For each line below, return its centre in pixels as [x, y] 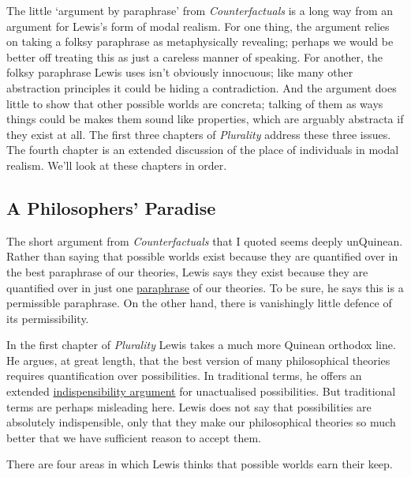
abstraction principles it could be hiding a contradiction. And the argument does [202, 87]
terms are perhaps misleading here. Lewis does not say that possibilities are [189, 406]
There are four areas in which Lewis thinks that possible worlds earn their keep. [200, 464]
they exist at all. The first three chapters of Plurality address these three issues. [199, 134]
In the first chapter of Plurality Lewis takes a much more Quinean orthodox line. [201, 345]
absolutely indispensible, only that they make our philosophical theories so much [201, 422]
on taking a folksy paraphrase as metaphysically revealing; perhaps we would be [200, 41]
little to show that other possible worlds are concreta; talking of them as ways [195, 103]
